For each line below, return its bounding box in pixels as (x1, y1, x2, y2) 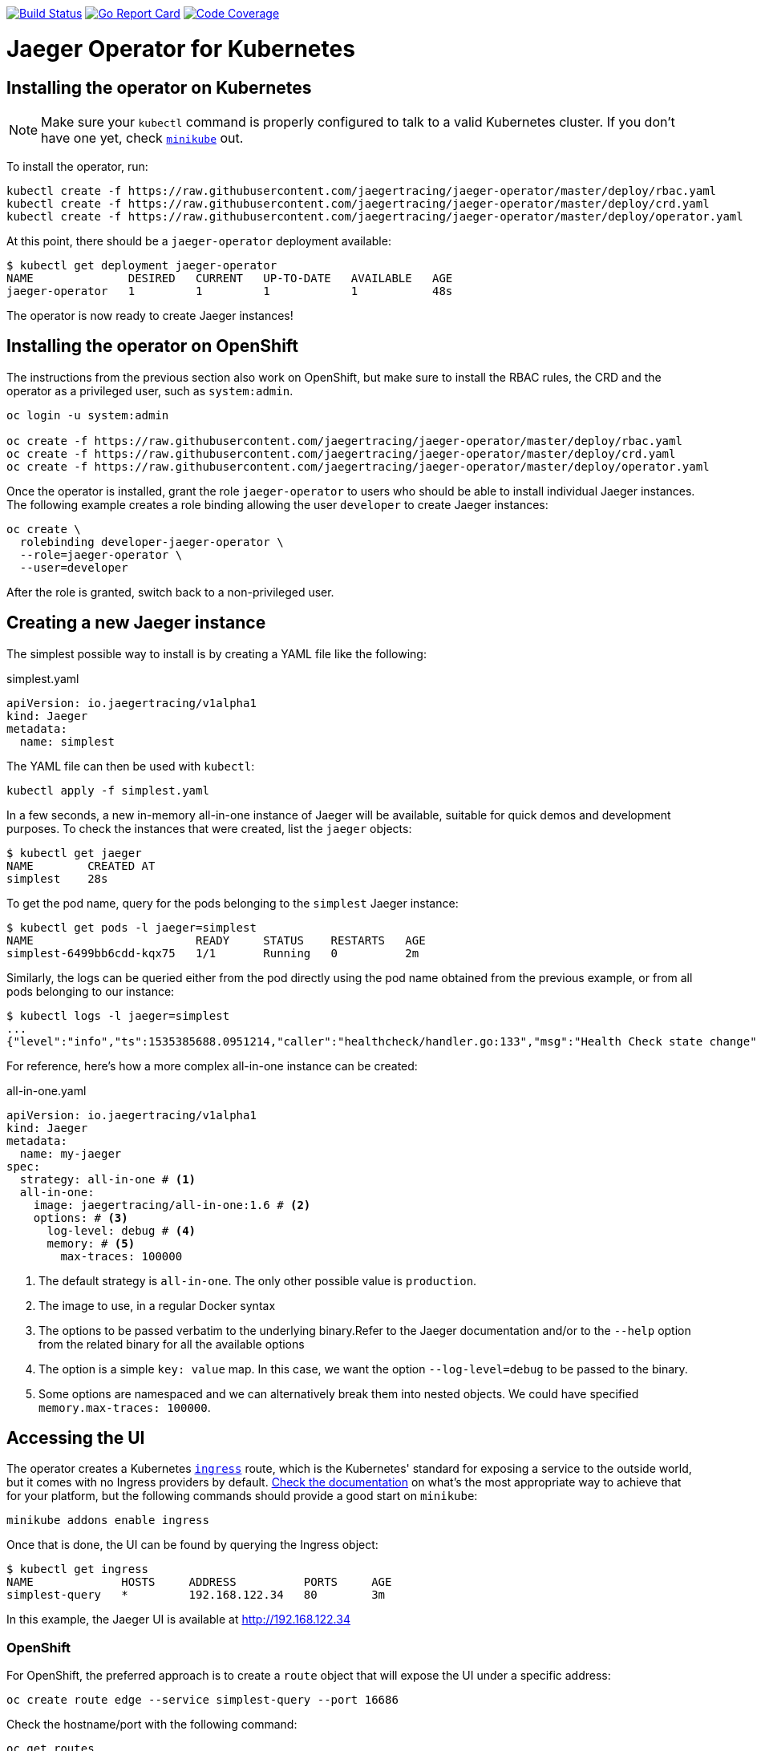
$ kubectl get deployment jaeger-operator (6, 258, 277, 272)
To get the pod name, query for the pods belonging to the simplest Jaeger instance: (6, 896, 459, 910)
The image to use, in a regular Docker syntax (38, 1298, 276, 1312)
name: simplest (19, 734, 115, 748)
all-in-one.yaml (6, 1083, 87, 1098)
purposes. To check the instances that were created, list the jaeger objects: (6, 821, 412, 835)
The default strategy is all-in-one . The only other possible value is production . (38, 1273, 477, 1288)
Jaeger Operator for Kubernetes (6, 34, 355, 63)
